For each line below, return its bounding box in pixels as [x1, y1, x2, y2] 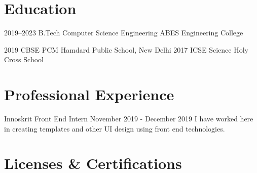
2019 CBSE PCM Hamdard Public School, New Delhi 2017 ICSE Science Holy [4, 44, 248, 55]
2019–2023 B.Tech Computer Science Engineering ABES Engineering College [4, 27, 243, 38]
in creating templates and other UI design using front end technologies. [4, 123, 225, 134]
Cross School [4, 54, 44, 65]
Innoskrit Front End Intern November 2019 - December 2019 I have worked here [4, 113, 253, 124]
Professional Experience [4, 84, 174, 105]
